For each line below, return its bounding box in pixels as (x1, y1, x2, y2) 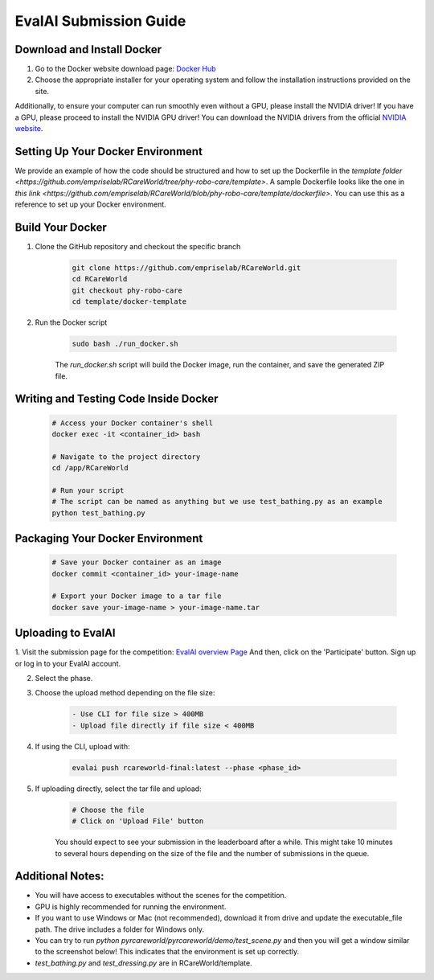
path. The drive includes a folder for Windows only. (35, 925, 205, 934)
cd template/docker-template (72, 297, 187, 306)
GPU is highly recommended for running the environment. (35, 901, 227, 912)
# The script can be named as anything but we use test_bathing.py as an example (51, 497, 383, 506)
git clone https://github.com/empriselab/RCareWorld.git (72, 263, 301, 273)
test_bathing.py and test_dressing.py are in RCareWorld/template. (35, 957, 252, 968)
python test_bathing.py (51, 508, 146, 518)
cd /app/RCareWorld (51, 463, 129, 473)
